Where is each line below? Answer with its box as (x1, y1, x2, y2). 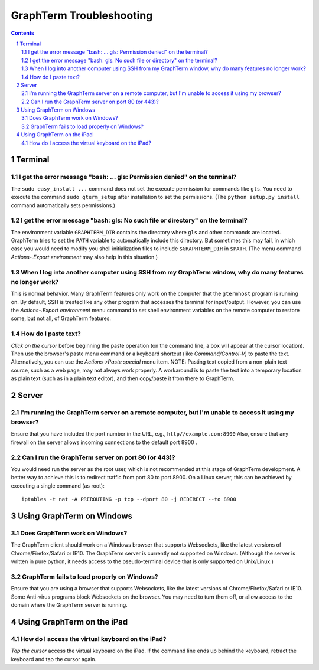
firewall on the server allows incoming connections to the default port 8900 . (11, 439, 197, 446)
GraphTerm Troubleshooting (11, 9, 153, 22)
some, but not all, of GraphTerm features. (11, 315, 112, 322)
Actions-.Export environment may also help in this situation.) (11, 253, 158, 260)
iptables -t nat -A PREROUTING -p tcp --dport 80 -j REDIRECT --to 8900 (21, 496, 236, 503)
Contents (11, 30, 35, 37)
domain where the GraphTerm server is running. (11, 601, 128, 608)
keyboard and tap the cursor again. (11, 655, 97, 662)
